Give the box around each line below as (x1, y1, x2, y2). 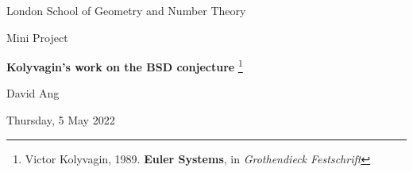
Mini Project (6, 29, 68, 45)
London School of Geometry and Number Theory (6, 2, 246, 18)
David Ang (6, 85, 60, 101)
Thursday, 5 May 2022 (6, 112, 115, 128)
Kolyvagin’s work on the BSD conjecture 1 (6, 56, 243, 75)
